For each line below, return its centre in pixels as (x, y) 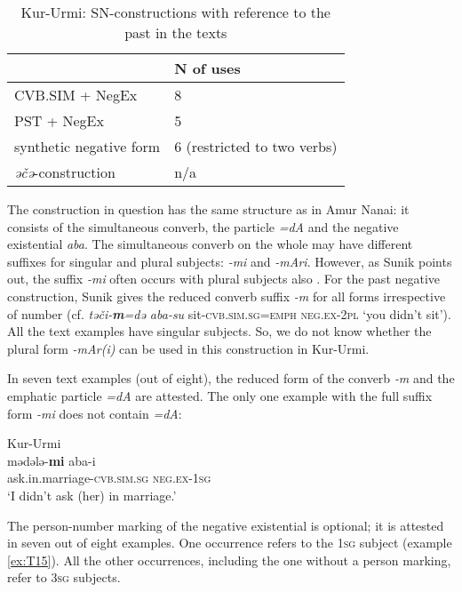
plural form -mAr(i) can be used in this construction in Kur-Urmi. (188, 348)
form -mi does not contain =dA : (95, 413)
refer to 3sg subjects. (64, 577)
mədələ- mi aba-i (52, 460)
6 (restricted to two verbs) (256, 146)
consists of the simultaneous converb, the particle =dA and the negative (203, 226)
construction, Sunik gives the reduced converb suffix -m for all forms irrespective (227, 296)
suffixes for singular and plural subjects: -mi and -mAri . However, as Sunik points (230, 261)
